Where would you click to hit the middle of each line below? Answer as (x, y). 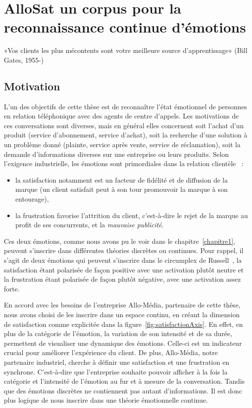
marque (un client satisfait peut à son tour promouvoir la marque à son (121, 189)
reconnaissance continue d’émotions (125, 27)
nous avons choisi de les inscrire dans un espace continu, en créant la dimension (122, 314)
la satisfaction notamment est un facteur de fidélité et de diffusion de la (122, 179)
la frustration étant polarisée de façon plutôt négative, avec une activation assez (122, 279)
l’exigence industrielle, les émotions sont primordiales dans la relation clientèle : (124, 163)
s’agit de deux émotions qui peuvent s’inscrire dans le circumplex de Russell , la (123, 260)
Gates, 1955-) (24, 59)
